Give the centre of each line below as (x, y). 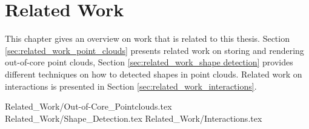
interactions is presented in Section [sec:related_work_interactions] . (131, 86)
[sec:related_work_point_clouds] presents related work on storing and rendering (154, 50)
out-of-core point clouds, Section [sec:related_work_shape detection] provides (149, 62)
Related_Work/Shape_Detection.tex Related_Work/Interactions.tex (134, 118)
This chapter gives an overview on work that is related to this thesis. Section (147, 38)
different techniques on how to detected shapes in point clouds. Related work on (154, 74)
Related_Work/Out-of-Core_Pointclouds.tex (88, 106)
